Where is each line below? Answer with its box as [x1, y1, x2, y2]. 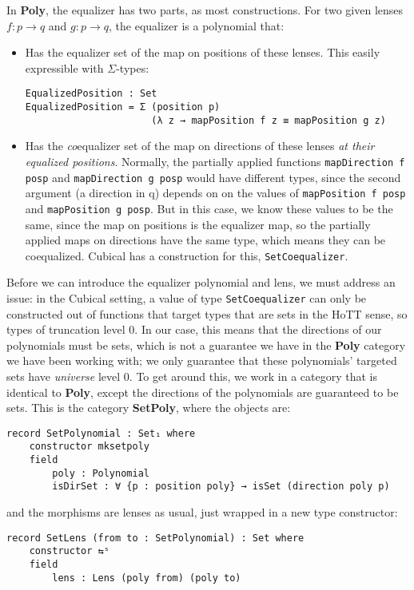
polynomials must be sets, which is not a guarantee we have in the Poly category [6, 336, 406, 353]
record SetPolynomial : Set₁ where [6, 427, 196, 439]
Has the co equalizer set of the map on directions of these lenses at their [25, 137, 375, 154]
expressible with [25, 59, 104, 76]
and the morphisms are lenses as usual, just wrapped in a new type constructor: [6, 504, 398, 521]
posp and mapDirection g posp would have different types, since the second [25, 168, 401, 185]
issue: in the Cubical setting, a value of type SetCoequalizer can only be [6, 290, 367, 306]
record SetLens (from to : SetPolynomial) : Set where [6, 532, 305, 544]
